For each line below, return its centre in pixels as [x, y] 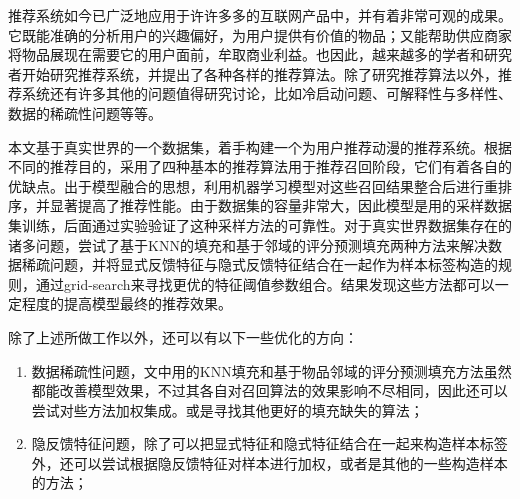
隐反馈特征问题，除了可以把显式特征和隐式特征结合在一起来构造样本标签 [269, 443]
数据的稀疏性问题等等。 [85, 112]
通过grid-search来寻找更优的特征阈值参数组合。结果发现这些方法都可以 [265, 283]
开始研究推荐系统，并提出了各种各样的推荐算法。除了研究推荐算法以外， [259, 73]
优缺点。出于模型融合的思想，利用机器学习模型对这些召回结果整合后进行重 [253, 185]
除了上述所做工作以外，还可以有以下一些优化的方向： [183, 336]
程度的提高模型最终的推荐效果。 [126, 303]
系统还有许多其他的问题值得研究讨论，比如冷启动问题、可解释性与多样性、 [266, 93]
